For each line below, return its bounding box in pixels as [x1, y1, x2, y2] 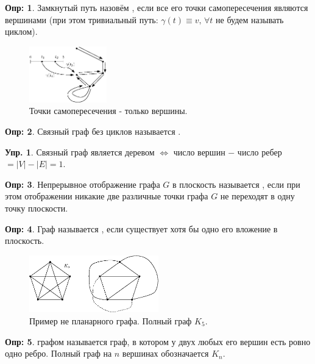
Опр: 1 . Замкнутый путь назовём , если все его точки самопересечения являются [5, 1, 308, 13]
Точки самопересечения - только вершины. [29, 104, 188, 117]
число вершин [173, 145, 225, 158]
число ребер [237, 145, 282, 158]
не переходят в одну [220, 190, 295, 202]
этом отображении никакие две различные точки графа [5, 190, 208, 202]
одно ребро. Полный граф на [5, 347, 112, 360]
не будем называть [216, 13, 284, 26]
